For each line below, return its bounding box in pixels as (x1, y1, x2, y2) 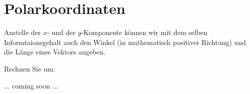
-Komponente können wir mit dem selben (81, 27, 208, 37)
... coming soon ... (4, 80, 58, 90)
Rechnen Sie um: (4, 63, 55, 73)
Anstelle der (4, 27, 41, 37)
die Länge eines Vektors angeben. (4, 46, 106, 57)
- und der (47, 27, 76, 37)
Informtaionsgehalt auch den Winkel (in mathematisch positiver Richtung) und (4, 36, 246, 47)
